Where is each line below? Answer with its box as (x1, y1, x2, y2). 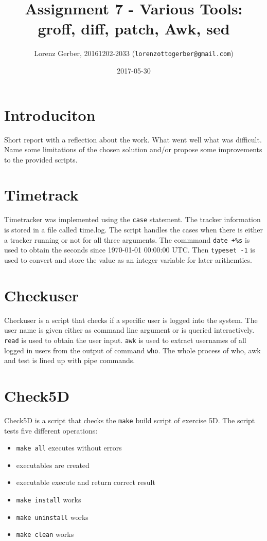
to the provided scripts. (4, 154, 78, 165)
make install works (16, 494, 81, 504)
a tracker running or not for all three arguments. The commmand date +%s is (4, 234, 250, 245)
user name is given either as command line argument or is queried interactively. (4, 324, 255, 335)
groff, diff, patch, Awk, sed (38, 18, 230, 39)
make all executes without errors (16, 442, 122, 453)
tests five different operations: (4, 425, 98, 436)
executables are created (16, 459, 90, 470)
